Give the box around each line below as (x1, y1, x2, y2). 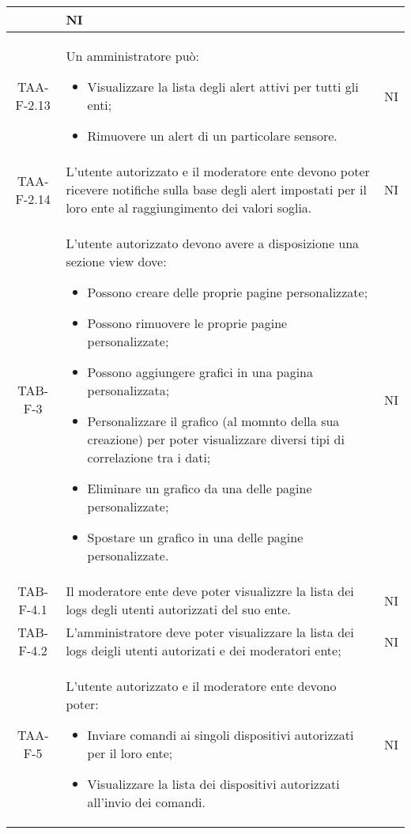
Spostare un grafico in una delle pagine (87, 528, 304, 546)
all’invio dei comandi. (87, 793, 205, 811)
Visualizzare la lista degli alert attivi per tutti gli (87, 77, 359, 96)
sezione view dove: (66, 252, 167, 270)
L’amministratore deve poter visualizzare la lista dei (66, 623, 354, 641)
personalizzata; (87, 381, 170, 399)
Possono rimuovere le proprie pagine (87, 314, 288, 332)
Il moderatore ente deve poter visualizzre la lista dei (66, 582, 354, 600)
